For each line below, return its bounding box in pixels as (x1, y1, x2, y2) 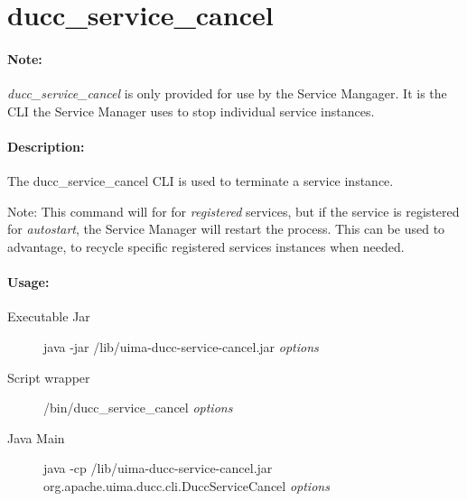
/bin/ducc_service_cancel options (43, 398, 233, 417)
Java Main (7, 428, 65, 447)
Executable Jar (7, 307, 90, 326)
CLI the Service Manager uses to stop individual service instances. (7, 101, 375, 120)
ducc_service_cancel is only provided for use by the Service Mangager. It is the (7, 84, 447, 103)
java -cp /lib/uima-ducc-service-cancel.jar (43, 459, 273, 478)
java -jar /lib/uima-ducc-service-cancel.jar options (43, 337, 319, 356)
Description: (7, 136, 85, 155)
